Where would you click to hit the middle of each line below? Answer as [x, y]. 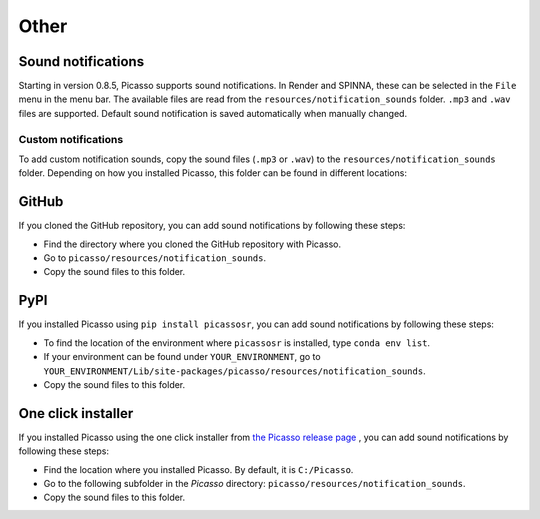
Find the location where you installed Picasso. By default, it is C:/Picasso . [198, 469]
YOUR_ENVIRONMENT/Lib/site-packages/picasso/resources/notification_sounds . [234, 371]
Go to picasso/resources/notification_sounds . [155, 258]
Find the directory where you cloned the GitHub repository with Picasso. [192, 244]
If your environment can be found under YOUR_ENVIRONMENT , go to [182, 357]
